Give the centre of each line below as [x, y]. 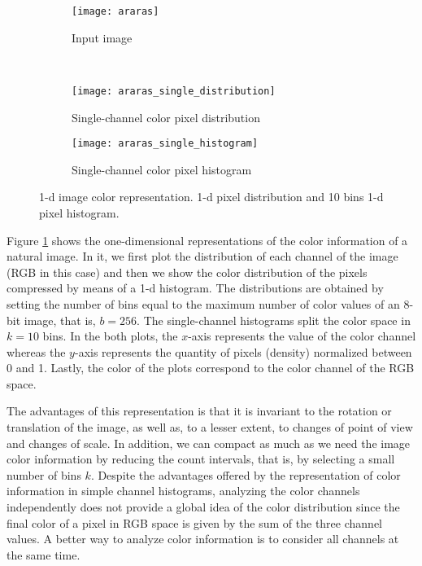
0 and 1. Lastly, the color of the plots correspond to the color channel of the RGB [211, 368]
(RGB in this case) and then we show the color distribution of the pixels [187, 272]
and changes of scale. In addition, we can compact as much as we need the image [209, 443]
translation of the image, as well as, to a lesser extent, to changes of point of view [210, 427]
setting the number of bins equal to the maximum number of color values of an [203, 303]
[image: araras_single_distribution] [174, 91]
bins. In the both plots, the [110, 336]
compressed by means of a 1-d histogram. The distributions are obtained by [195, 288]
